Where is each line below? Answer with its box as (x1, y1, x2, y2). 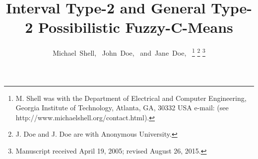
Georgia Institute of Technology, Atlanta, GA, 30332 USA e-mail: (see (15, 102, 229, 113)
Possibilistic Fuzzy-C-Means (38, 17, 233, 37)
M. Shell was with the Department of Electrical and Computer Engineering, (15, 92, 247, 103)
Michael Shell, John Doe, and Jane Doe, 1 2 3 (53, 46, 205, 58)
